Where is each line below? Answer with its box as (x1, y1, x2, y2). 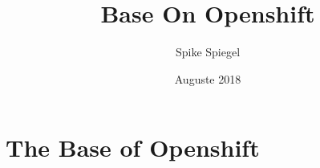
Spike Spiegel (175, 43, 241, 60)
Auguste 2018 (174, 70, 241, 87)
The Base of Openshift (6, 131, 260, 164)
